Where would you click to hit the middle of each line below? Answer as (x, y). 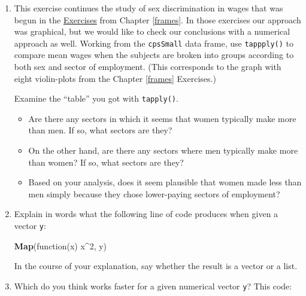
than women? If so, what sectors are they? (106, 162)
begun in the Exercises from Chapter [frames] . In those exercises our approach (157, 19)
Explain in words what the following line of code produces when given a (146, 214)
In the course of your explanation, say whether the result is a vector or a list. (156, 266)
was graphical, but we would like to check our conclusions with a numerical (152, 31)
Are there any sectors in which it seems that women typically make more (162, 118)
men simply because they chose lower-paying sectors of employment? (154, 193)
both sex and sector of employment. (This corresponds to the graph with (148, 67)
